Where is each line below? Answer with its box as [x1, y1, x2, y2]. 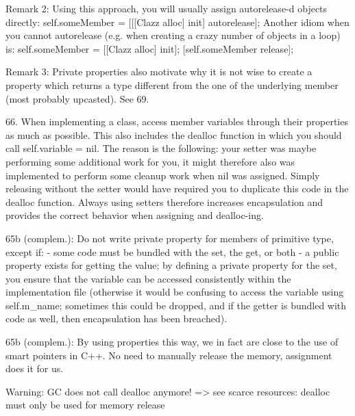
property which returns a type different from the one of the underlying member [5, 77, 339, 92]
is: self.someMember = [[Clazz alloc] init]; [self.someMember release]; [5, 41, 294, 55]
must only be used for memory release [5, 398, 165, 412]
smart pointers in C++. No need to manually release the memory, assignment [5, 348, 332, 362]
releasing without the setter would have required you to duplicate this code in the [5, 181, 349, 196]
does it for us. [5, 361, 64, 376]
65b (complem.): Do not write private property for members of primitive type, [5, 231, 334, 245]
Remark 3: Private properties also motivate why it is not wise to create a [5, 64, 313, 79]
